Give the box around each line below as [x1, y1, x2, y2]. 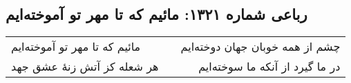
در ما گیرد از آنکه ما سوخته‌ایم [198, 58, 341, 75]
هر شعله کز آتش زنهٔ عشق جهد [11, 58, 159, 75]
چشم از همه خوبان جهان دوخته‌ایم [180, 38, 341, 55]
